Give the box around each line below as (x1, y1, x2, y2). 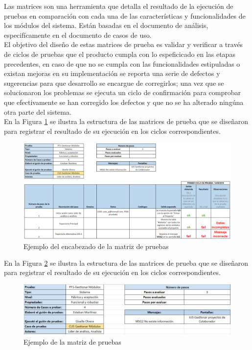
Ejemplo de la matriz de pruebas (23, 336, 121, 347)
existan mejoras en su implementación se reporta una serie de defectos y (4, 68, 220, 78)
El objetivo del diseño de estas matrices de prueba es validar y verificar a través (4, 39, 243, 50)
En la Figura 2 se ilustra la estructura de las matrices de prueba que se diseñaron (4, 257, 248, 268)
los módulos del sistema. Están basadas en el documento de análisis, (4, 20, 208, 30)
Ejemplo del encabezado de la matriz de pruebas (23, 241, 169, 251)
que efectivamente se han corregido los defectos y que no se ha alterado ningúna (4, 97, 244, 107)
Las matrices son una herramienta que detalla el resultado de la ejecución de (4, 1, 233, 11)
